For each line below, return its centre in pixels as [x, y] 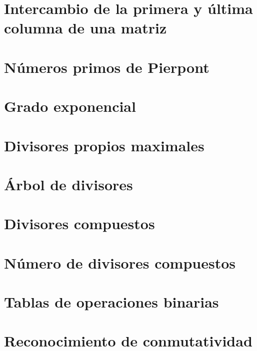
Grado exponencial [70, 106]
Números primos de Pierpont [107, 67]
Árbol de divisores [68, 184]
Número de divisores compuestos [120, 262]
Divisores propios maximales [104, 145]
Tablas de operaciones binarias [111, 302]
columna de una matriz [85, 28]
